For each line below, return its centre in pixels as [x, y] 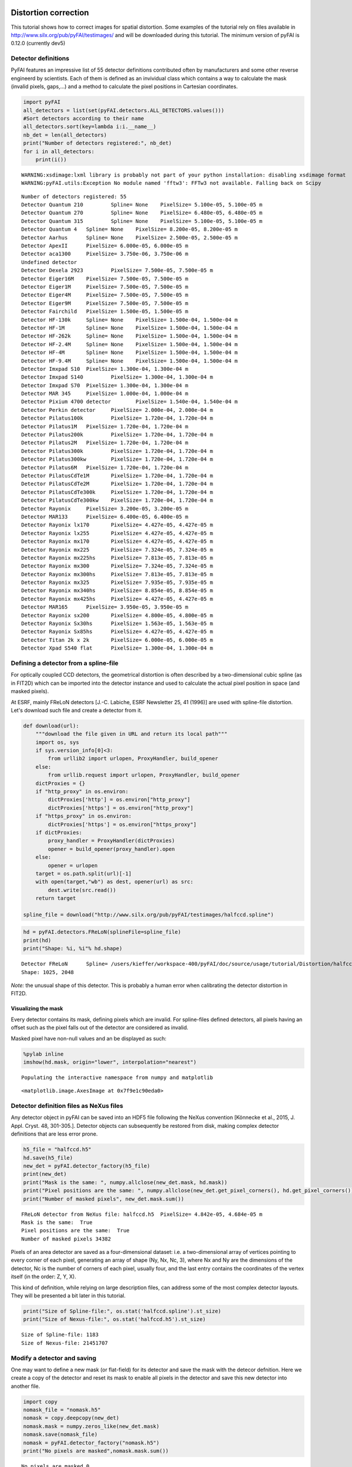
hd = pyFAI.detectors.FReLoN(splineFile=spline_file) [102, 932]
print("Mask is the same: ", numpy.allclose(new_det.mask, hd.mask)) [125, 1182]
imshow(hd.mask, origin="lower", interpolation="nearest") [110, 1062]
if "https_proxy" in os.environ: [84, 816]
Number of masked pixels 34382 [66, 1239]
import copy [40, 1402]
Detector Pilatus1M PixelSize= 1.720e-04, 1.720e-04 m [105, 426]
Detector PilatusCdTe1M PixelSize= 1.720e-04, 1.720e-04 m [117, 476]
